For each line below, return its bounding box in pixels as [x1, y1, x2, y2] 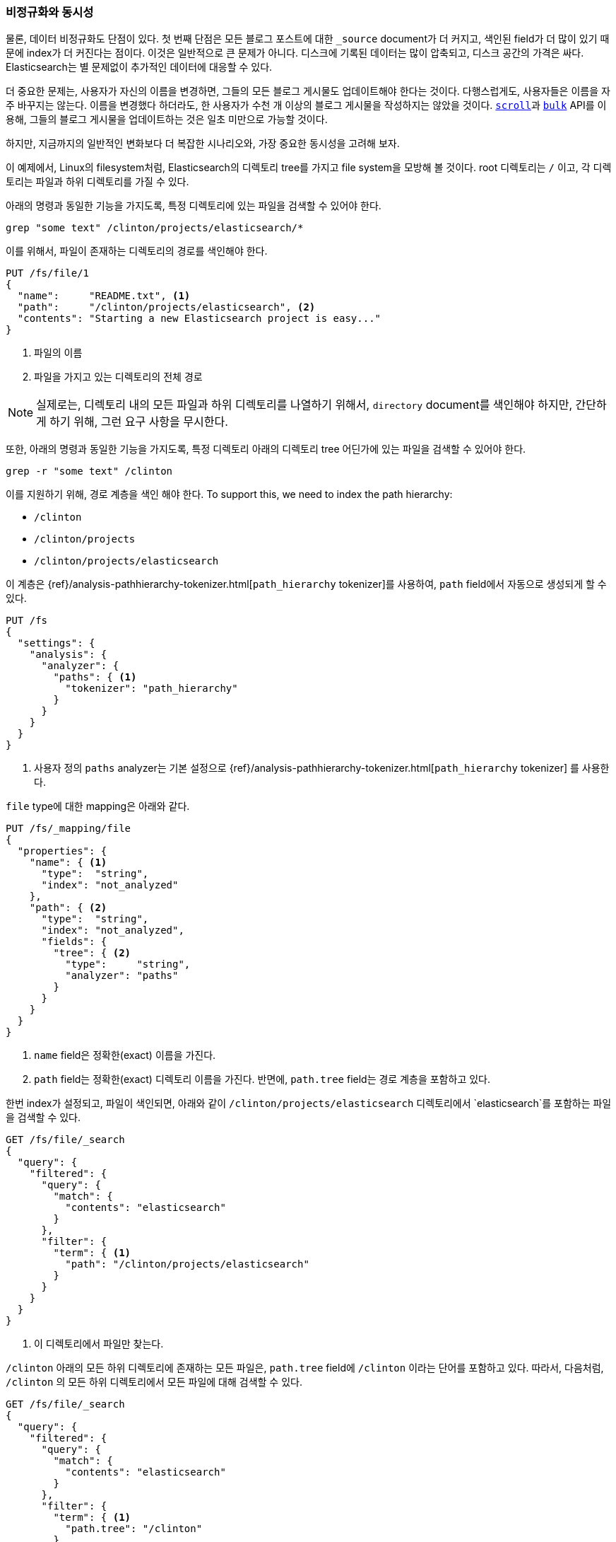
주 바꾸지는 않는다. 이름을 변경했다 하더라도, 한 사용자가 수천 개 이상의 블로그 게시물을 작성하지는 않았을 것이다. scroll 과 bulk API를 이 [6, 99, 607, 112]
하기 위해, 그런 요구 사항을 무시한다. [49, 415, 228, 429]
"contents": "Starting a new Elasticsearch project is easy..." [17, 313, 381, 325]
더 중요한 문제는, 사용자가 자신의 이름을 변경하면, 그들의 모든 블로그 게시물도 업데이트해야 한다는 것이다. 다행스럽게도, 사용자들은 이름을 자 [6, 85, 610, 98]
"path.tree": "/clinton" [65, 1523, 203, 1535]
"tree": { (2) [53, 947, 131, 959]
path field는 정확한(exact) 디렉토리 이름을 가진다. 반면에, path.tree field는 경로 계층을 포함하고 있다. [34, 1073, 490, 1086]
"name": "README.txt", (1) [17, 290, 191, 302]
